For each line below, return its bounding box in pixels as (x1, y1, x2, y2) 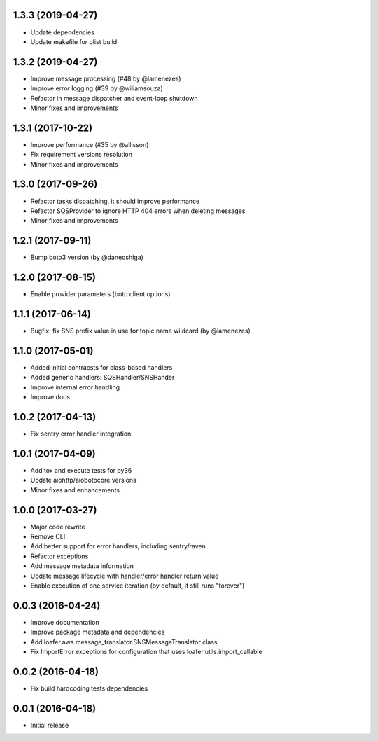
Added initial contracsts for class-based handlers (30, 363, 173, 371)
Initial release (30, 721, 69, 729)
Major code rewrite (30, 522, 85, 531)
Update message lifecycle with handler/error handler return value (30, 572, 219, 580)
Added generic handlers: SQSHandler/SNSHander (30, 373, 175, 382)
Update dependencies (30, 28, 94, 36)
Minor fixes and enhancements (30, 485, 120, 494)
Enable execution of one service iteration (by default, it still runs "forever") (30, 581, 245, 590)
